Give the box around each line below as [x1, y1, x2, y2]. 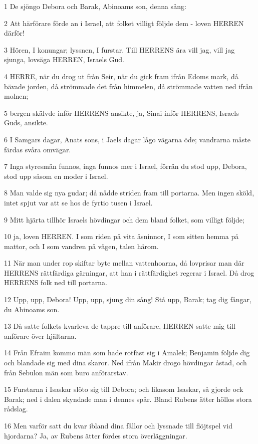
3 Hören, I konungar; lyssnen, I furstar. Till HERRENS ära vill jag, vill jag [4, 44, 235, 55]
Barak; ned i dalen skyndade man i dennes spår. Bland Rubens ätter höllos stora [4, 393, 252, 404]
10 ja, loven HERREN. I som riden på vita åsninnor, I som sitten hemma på [4, 231, 239, 242]
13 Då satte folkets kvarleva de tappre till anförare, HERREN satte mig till [4, 321, 235, 331]
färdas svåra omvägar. [4, 144, 71, 154]
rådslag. [4, 403, 28, 414]
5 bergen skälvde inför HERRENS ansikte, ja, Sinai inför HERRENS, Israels [4, 107, 239, 118]
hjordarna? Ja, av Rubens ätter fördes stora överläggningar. [4, 430, 187, 440]
